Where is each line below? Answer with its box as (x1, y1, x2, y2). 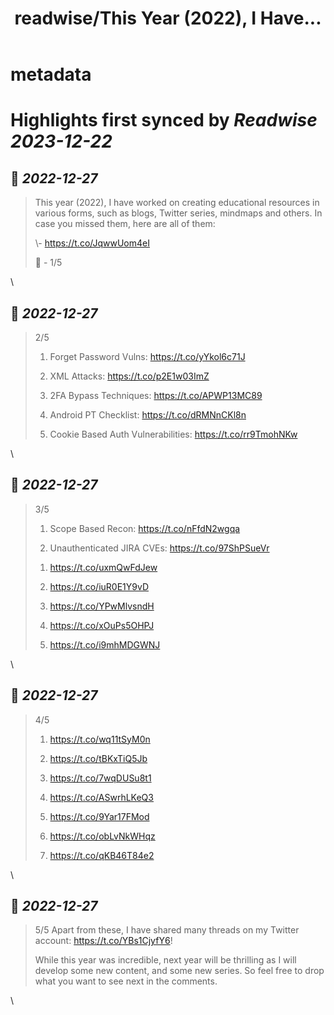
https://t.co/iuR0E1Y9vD (49, 580, 150, 592)
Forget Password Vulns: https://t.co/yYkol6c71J (49, 351, 246, 362)
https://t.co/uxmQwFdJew (49, 561, 158, 573)
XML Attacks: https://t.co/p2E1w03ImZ (49, 370, 210, 382)
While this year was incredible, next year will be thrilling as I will (34, 954, 297, 966)
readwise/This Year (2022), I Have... (14, 7, 322, 30)
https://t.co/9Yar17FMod (49, 810, 150, 822)
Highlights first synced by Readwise (10, 109, 318, 132)
